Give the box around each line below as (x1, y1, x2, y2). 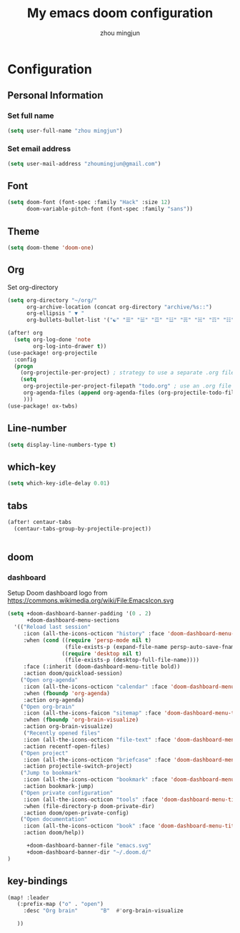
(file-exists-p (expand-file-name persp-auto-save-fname (64, 643, 238, 650)
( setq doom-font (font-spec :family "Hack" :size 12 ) (7, 198, 171, 206)
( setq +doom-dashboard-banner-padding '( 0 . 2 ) (7, 610, 152, 617)
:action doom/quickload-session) (23, 670, 123, 677)
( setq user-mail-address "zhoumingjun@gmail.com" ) (7, 160, 161, 167)
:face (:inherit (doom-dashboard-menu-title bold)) (23, 663, 181, 670)
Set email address (7, 144, 71, 154)
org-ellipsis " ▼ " (26, 310, 84, 317)
